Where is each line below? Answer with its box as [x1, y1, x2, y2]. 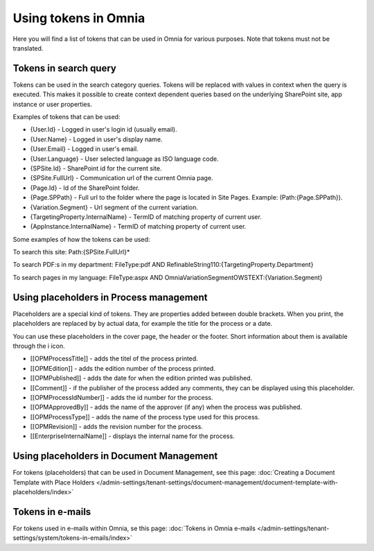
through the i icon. [12, 342, 65, 350]
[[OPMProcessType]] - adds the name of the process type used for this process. [30, 412, 260, 421]
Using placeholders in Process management [12, 291, 208, 303]
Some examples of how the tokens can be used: [12, 235, 150, 243]
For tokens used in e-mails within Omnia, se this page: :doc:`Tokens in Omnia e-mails [12, 524, 256, 533]
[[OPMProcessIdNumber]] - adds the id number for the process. [30, 393, 214, 401]
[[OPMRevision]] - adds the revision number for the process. [30, 423, 204, 431]
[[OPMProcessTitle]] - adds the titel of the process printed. [30, 354, 199, 363]
